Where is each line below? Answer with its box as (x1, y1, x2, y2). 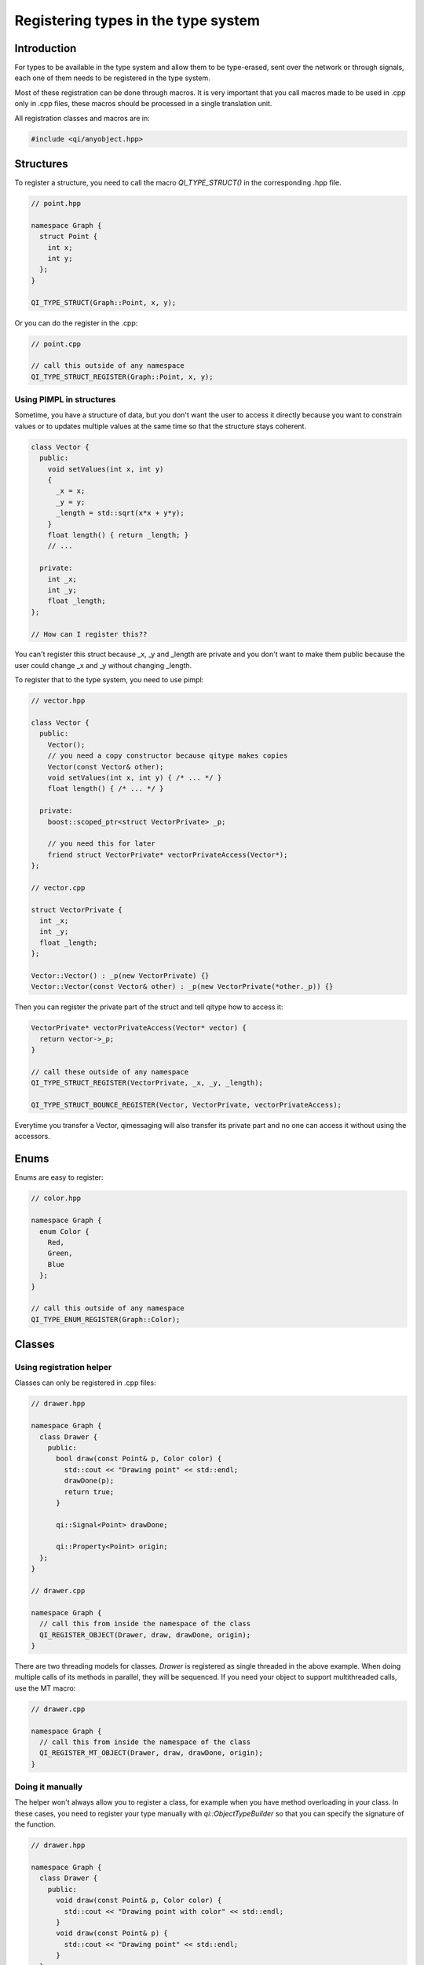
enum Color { (39, 1227, 90, 1236)
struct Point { (39, 232, 98, 241)
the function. (14, 1820, 57, 1829)
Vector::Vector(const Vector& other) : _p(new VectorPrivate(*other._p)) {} (31, 982, 334, 991)
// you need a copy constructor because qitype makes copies (47, 751, 288, 760)
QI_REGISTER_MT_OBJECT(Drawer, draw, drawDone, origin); (39, 1749, 263, 1757)
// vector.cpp (31, 883, 86, 892)
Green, (47, 1249, 73, 1258)
